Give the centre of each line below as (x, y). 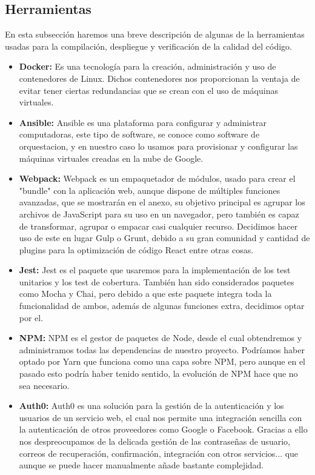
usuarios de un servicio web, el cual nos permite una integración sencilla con (161, 417)
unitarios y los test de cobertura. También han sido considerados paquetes (157, 281)
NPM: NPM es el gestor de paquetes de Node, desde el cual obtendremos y (161, 338)
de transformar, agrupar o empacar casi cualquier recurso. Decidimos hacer (158, 226)
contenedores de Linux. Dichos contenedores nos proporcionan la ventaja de (159, 78)
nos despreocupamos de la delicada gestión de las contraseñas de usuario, (154, 441)
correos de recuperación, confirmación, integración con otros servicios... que (159, 453)
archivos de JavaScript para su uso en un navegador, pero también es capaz (159, 214)
